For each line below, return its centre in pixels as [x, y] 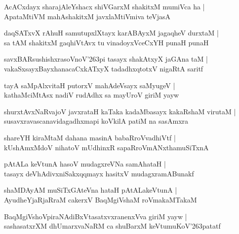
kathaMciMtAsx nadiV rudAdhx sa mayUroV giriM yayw [92, 95]
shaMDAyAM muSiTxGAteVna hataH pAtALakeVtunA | [91, 190]
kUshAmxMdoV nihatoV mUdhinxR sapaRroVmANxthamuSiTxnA [106, 147]
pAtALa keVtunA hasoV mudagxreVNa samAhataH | [85, 164]
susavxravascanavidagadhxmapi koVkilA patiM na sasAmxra [96, 121]
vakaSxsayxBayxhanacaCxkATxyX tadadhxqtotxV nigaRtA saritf [104, 68]
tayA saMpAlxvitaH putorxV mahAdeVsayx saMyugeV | [90, 85]
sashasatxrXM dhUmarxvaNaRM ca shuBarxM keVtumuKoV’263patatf [112, 226]
